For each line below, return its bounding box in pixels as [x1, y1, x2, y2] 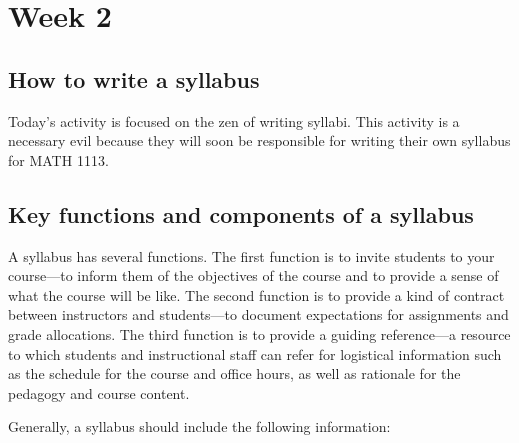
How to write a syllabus [8, 63, 260, 94]
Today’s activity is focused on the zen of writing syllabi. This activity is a [8, 110, 460, 131]
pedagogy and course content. [8, 382, 190, 403]
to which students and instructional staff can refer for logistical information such [8, 343, 502, 364]
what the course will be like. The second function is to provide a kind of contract [8, 284, 505, 305]
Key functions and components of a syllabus [8, 198, 474, 229]
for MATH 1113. [8, 149, 109, 170]
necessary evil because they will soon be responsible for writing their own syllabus [8, 130, 511, 151]
